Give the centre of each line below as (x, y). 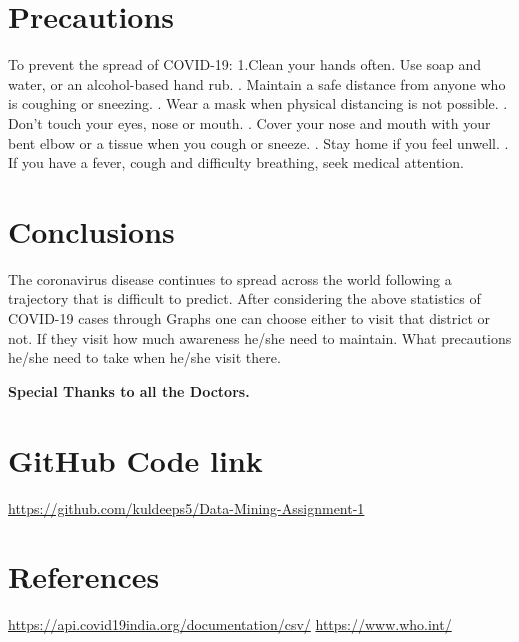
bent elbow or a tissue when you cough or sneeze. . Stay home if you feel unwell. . (258, 142)
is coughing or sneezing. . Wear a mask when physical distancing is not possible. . (258, 103)
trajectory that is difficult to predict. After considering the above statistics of (244, 298)
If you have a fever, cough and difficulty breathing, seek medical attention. (236, 162)
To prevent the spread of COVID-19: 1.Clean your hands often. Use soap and (245, 64)
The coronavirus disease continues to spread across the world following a (230, 278)
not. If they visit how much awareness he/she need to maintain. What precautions (260, 337)
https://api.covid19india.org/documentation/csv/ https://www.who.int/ (230, 624)
